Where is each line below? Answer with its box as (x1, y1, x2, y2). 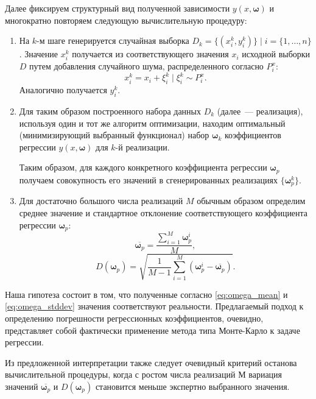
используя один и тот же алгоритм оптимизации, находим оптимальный (19, 116, 286, 129)
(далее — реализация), (217, 105, 303, 118)
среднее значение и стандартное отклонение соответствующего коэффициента (19, 206, 308, 219)
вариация (248, 368, 283, 381)
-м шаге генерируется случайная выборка (37, 34, 189, 47)
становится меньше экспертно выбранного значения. (95, 380, 290, 392)
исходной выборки (242, 48, 311, 60)
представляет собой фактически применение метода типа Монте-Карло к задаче (5, 323, 300, 336)
